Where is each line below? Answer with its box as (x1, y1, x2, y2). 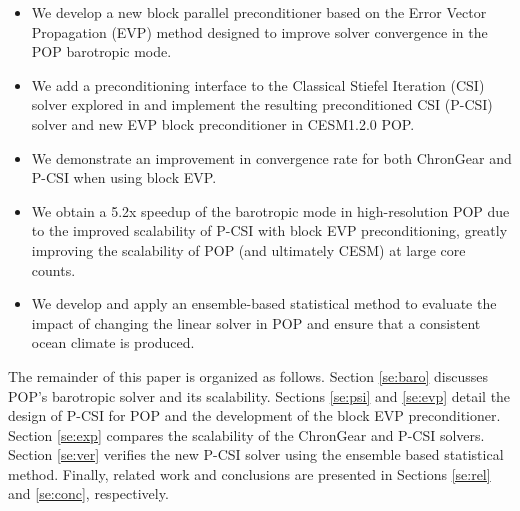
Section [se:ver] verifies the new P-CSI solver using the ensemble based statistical (8, 444, 504, 465)
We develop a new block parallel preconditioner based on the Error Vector (31, 2, 487, 22)
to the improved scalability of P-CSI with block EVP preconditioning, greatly (31, 220, 508, 241)
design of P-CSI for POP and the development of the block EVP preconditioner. (8, 405, 501, 426)
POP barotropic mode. (31, 41, 172, 62)
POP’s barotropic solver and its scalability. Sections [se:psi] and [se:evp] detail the (8, 385, 511, 406)
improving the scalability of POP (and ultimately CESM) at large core (31, 239, 466, 260)
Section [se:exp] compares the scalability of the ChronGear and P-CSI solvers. (8, 424, 485, 445)
